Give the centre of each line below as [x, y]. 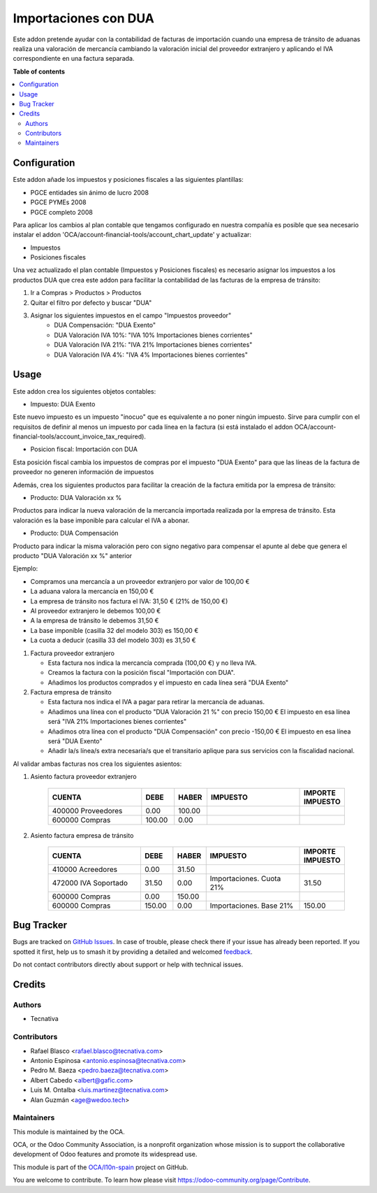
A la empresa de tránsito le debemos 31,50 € [95, 621]
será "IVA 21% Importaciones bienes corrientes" [117, 722]
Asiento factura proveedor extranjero [83, 777]
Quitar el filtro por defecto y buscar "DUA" [91, 302]
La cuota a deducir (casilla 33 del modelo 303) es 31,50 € [113, 641]
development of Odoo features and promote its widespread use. [105, 1155]
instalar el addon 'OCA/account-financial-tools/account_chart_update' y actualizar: [132, 235]
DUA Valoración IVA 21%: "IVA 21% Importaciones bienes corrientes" [153, 345]
